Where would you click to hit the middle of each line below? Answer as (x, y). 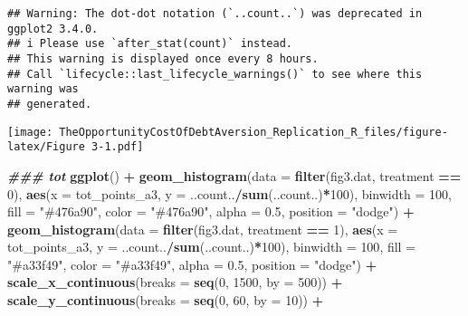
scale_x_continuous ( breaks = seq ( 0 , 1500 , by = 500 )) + (175, 282)
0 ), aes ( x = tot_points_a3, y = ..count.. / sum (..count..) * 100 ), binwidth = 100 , (229, 193)
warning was (43, 89)
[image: (30, 132)
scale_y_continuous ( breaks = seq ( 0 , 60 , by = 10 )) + (166, 300)
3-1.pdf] (118, 147)
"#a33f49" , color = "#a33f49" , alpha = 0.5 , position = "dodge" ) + (192, 264)
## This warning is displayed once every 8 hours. (163, 58)
